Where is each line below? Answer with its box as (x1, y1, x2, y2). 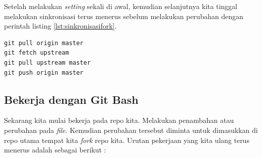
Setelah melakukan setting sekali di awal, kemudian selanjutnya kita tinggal (4, 1, 237, 11)
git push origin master (4, 69, 84, 76)
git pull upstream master (4, 59, 91, 66)
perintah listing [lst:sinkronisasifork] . (4, 21, 117, 31)
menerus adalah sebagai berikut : (4, 144, 106, 155)
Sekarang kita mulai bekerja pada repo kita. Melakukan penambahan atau (4, 115, 234, 125)
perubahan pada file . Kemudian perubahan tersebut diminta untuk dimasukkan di (4, 124, 258, 135)
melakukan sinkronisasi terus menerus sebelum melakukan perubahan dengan (4, 11, 243, 21)
